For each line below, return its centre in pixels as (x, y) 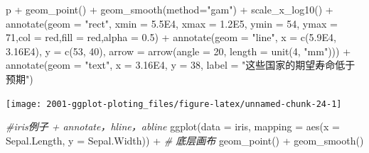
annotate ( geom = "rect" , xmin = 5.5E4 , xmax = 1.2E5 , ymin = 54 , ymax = (172, 23)
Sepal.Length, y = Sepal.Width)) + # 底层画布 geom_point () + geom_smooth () (185, 140)
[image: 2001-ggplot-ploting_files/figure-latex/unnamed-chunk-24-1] (174, 104)
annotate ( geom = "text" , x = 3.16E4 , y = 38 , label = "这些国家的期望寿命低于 (181, 65)
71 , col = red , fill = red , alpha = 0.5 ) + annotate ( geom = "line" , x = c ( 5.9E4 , (171, 37)
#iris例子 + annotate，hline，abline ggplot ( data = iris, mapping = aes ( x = (173, 126)
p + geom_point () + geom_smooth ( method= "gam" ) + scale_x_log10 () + (170, 9)
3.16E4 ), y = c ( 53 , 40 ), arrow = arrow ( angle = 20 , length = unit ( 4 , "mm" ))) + (178, 51)
